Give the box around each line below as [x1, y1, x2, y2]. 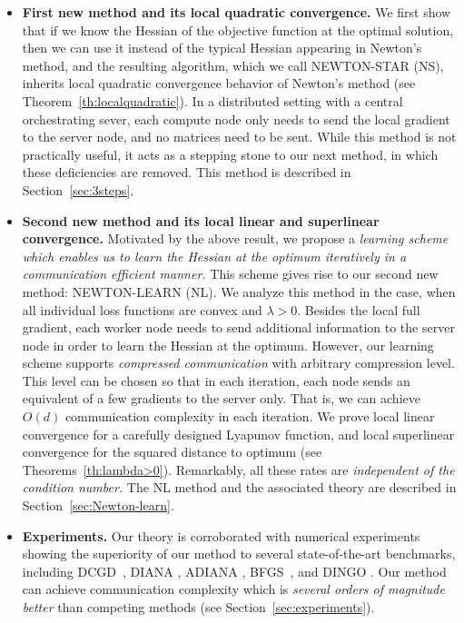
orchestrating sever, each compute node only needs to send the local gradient [22, 109, 450, 128]
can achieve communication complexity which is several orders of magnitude [22, 579, 445, 598]
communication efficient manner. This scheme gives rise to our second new [22, 264, 439, 283]
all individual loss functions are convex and [22, 300, 262, 319]
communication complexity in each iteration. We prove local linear [64, 407, 435, 426]
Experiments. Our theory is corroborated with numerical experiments [22, 526, 420, 545]
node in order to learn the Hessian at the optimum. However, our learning [22, 335, 434, 354]
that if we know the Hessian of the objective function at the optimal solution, [22, 20, 454, 39]
